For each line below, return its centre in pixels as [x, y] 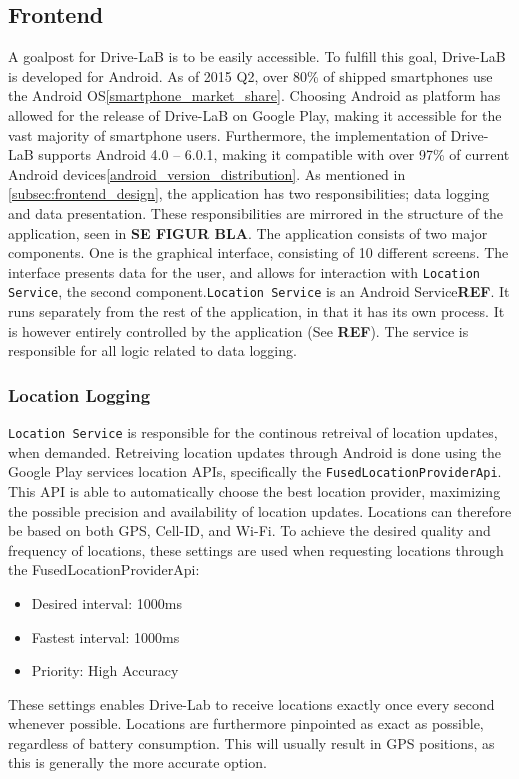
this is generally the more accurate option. [137, 762]
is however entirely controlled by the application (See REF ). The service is [238, 330]
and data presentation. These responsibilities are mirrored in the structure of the [256, 212]
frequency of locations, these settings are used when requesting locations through [256, 549]
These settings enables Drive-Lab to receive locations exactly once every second [251, 703]
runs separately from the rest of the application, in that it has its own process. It [256, 311]
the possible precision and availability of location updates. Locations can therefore [260, 510]
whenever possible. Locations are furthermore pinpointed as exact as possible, [246, 723]
